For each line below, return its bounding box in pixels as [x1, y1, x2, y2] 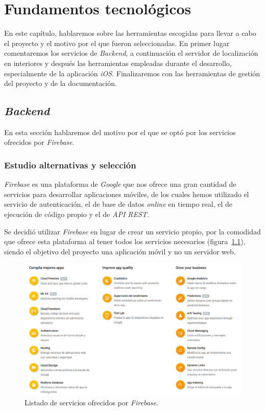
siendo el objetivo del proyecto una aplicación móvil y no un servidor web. [4, 246, 236, 256]
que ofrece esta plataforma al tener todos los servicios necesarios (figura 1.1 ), [4, 236, 246, 247]
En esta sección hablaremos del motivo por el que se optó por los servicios [4, 126, 236, 137]
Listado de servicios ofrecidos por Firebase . [25, 397, 158, 408]
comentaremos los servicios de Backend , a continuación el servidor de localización [4, 48, 258, 58]
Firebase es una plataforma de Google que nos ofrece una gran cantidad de [4, 179, 236, 189]
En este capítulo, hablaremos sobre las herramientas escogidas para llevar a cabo [4, 28, 256, 38]
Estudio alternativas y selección [4, 159, 136, 171]
